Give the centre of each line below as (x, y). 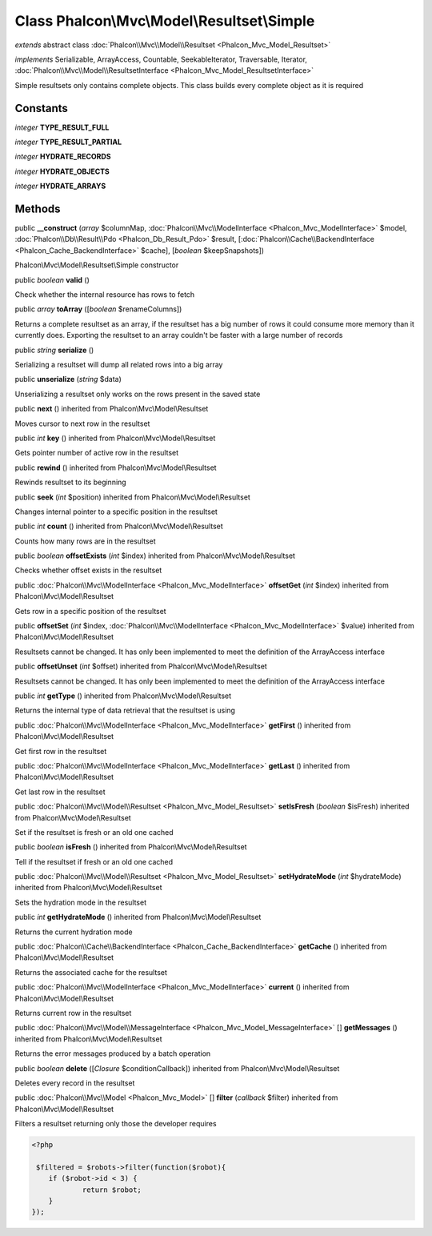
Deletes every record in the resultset (75, 1083)
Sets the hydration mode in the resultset (81, 902)
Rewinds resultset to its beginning (71, 482)
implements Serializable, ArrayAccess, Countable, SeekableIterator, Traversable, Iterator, (161, 59)
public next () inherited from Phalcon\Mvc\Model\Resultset (112, 409)
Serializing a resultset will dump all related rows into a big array (119, 365)
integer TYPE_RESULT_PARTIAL (68, 142)
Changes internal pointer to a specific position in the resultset (116, 512)
